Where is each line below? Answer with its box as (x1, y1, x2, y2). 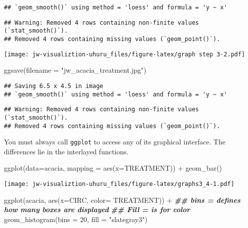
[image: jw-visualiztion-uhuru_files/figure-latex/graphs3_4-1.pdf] (4, 181, 235, 187)
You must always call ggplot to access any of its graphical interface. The (4, 137, 226, 147)
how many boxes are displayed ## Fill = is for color (4, 204, 190, 215)
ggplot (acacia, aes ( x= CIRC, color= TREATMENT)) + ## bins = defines (4, 194, 241, 205)
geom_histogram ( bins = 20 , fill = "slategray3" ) (4, 214, 148, 224)
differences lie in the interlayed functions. (4, 146, 129, 156)
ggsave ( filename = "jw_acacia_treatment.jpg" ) (4, 65, 147, 75)
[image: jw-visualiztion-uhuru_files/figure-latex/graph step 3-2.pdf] (4, 50, 245, 58)
